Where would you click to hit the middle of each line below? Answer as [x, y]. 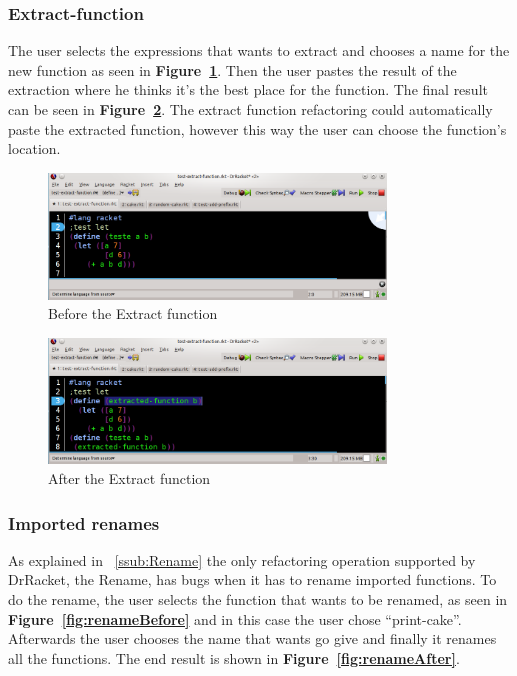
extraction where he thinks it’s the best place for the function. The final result [248, 89]
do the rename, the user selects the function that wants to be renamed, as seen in [258, 599]
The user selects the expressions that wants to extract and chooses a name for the [259, 50]
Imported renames [84, 522]
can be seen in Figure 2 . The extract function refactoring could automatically [250, 109]
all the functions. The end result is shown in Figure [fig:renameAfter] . [234, 657]
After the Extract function [129, 478]
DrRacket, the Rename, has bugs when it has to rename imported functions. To [252, 579]
